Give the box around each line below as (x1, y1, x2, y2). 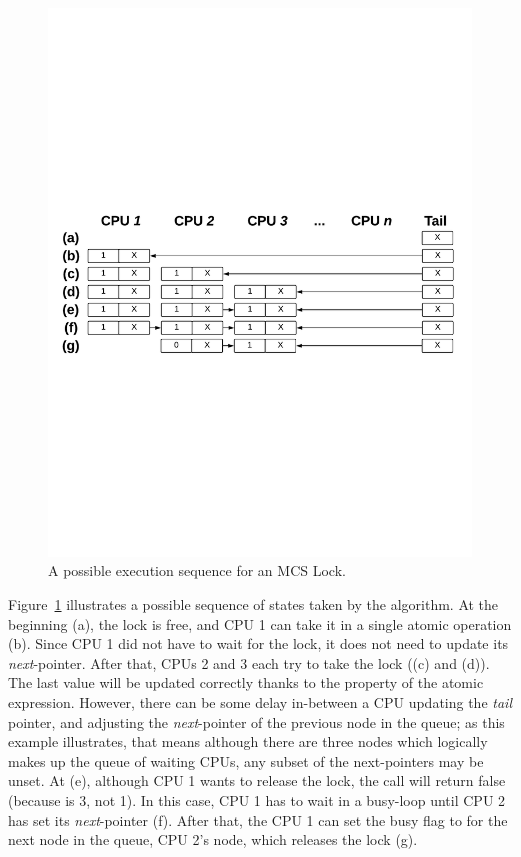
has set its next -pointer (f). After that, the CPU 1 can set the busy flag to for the (8, 809, 508, 830)
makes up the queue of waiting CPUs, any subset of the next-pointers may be (8, 750, 484, 771)
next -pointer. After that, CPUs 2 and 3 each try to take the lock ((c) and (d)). (8, 652, 490, 673)
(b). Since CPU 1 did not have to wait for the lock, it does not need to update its (8, 633, 509, 654)
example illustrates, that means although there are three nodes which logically (8, 731, 488, 752)
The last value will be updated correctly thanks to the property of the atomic (8, 672, 484, 693)
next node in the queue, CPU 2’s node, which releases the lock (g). (8, 829, 418, 850)
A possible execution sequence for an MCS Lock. (48, 560, 346, 581)
